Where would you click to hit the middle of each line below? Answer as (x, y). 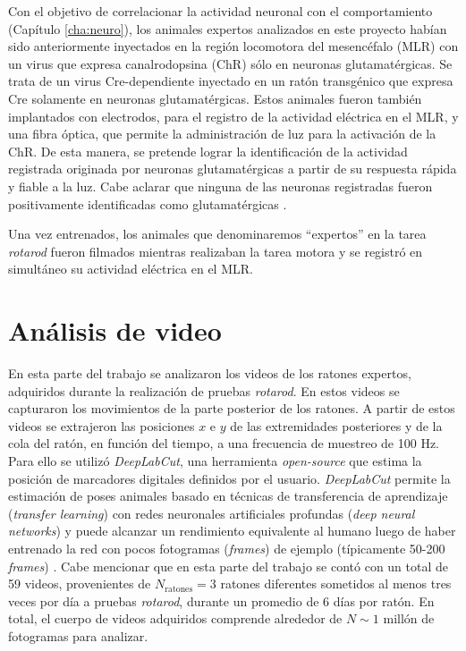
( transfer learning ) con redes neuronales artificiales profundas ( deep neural (212, 513)
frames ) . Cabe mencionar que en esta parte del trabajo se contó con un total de (229, 566)
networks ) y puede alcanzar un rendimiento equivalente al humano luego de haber (232, 531)
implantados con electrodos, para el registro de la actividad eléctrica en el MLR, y (233, 116)
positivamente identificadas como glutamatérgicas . (148, 203)
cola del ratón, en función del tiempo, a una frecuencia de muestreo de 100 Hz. (224, 443)
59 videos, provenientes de (80, 583)
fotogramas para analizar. (78, 635)
